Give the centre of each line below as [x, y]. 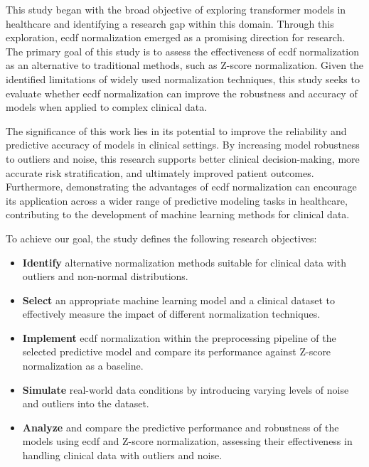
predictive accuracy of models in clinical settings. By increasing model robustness [183, 145]
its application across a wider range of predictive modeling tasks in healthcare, [177, 200]
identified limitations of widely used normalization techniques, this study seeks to [183, 79]
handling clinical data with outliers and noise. [122, 455]
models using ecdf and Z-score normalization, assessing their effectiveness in [187, 441]
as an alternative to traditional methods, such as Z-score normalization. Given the [185, 65]
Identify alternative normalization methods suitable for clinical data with [184, 262]
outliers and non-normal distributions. [105, 276]
